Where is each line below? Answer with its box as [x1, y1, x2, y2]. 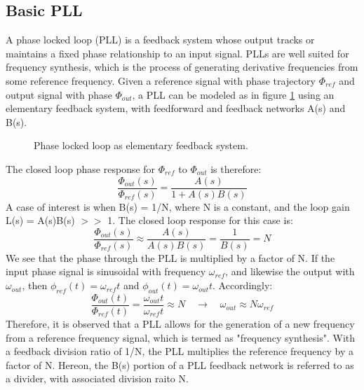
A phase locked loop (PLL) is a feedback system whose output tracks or [6, 32, 315, 47]
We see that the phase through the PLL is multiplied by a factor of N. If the [6, 250, 335, 265]
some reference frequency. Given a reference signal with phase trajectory [6, 73, 316, 88]
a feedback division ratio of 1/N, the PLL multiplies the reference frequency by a [6, 344, 353, 358]
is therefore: [210, 161, 262, 176]
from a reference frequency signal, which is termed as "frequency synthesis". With [6, 330, 356, 344]
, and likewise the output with [225, 264, 355, 279]
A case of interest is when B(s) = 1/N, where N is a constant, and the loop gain [6, 199, 350, 214]
